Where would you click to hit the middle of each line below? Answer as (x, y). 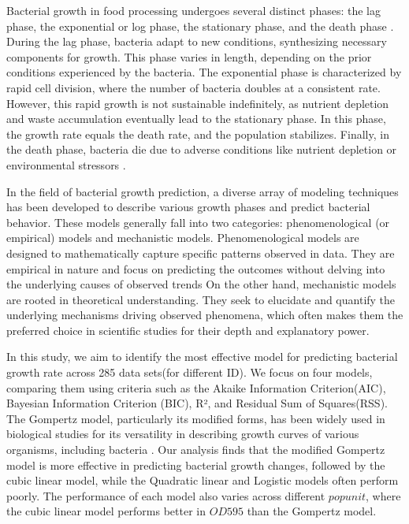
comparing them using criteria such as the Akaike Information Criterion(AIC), (196, 387)
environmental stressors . (66, 164)
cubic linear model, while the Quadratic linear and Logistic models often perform (203, 480)
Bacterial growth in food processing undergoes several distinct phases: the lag (193, 10)
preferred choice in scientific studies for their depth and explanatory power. (188, 330)
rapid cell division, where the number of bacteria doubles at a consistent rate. (193, 87)
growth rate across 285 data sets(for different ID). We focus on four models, (190, 372)
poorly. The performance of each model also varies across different (166, 495)
